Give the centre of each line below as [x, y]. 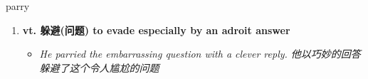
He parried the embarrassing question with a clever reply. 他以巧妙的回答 [200, 54]
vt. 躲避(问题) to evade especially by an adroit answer [156, 30]
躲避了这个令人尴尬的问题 [99, 67]
